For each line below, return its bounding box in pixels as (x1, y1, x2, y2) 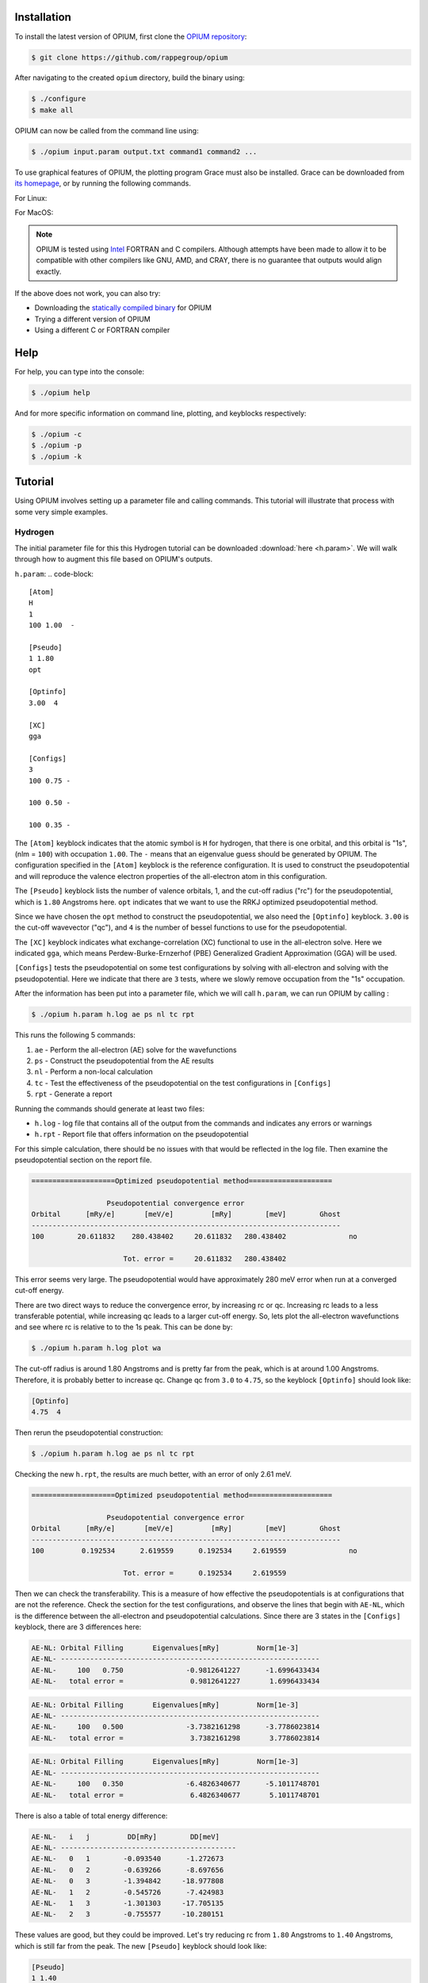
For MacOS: (14, 207, 54, 217)
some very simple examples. (14, 507, 109, 516)
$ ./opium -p (31, 441, 82, 450)
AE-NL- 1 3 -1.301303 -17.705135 (31, 1898, 224, 1908)
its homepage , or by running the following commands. (14, 178, 192, 188)
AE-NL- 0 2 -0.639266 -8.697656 (31, 1865, 224, 1874)
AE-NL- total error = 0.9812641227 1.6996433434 (31, 1677, 320, 1686)
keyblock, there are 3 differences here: (14, 1622, 142, 1632)
